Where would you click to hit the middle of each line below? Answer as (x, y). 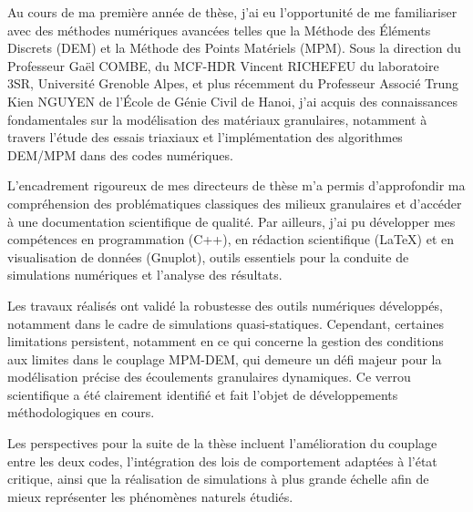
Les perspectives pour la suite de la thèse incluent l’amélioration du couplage (222, 443)
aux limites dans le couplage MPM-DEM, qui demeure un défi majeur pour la (225, 358)
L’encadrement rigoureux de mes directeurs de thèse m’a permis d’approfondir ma (236, 185)
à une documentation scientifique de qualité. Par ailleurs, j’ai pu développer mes (231, 221)
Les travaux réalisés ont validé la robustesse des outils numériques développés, (225, 305)
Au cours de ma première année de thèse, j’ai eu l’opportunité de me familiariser (232, 12)
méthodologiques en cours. (81, 412)
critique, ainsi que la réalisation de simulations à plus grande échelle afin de (218, 479)
